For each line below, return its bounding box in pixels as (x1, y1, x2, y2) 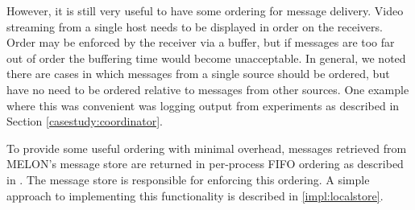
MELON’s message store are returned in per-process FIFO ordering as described (6, 155, 404, 172)
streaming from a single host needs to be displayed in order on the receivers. (6, 18, 383, 35)
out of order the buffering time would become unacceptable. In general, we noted (6, 49, 406, 66)
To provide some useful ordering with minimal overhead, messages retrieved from (6, 139, 407, 156)
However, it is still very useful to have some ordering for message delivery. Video (6, 2, 404, 19)
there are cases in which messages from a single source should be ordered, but (6, 65, 390, 82)
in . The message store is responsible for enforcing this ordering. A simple (6, 171, 370, 187)
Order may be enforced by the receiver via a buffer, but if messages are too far (6, 34, 395, 51)
